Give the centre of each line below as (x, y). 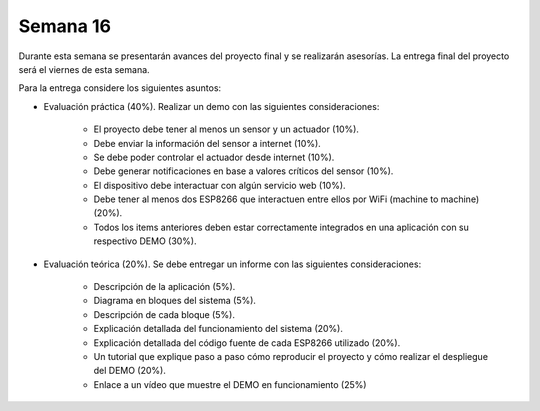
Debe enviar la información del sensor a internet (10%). (207, 143)
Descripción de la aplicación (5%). (164, 287)
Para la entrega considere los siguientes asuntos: (120, 88)
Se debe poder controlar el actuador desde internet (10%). (214, 157)
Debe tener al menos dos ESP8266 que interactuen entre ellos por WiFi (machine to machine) (286, 199)
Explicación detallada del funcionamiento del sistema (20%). (218, 329)
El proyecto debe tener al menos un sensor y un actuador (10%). (226, 129)
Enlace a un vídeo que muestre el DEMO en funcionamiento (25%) (230, 384)
